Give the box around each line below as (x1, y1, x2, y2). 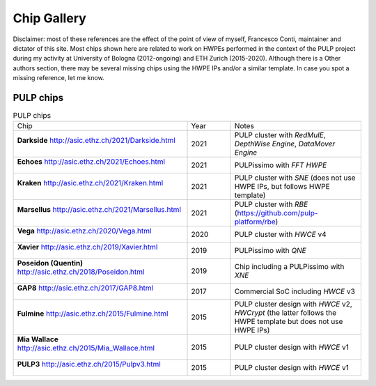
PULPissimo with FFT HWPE (234, 160, 327, 170)
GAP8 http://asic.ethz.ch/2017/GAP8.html (17, 283, 153, 293)
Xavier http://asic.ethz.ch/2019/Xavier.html (17, 242, 158, 252)
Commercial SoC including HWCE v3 (234, 286, 355, 296)
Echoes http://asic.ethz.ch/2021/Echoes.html (17, 157, 166, 167)
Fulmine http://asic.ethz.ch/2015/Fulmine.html (17, 309, 169, 318)
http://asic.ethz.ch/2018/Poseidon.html (17, 267, 145, 277)
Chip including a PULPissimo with (234, 262, 345, 272)
